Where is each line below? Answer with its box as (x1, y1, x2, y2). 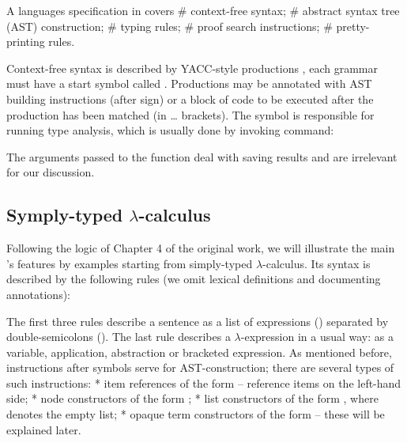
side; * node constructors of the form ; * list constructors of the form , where (6, 390, 379, 407)
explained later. (6, 421, 81, 437)
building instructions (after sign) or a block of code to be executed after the (6, 90, 374, 107)
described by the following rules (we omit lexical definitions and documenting (6, 271, 381, 287)
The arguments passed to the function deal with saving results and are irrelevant (6, 148, 398, 165)
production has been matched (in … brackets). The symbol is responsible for (6, 106, 375, 123)
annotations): (6, 286, 70, 302)
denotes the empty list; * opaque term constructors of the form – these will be (6, 406, 385, 422)
